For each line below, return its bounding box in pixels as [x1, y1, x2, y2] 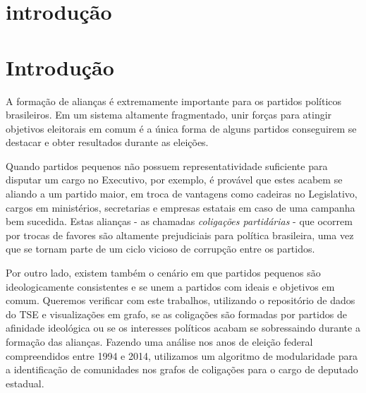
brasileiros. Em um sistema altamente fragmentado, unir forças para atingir [6, 107, 332, 122]
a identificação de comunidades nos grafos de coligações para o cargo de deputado [6, 362, 358, 377]
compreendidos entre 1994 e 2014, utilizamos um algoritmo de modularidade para [6, 348, 358, 363]
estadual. [6, 375, 44, 390]
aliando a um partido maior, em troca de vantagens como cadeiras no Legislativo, [6, 186, 358, 201]
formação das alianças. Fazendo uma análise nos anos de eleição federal [6, 334, 313, 349]
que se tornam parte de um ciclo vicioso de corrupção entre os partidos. [6, 241, 315, 256]
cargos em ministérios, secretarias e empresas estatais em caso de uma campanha [6, 200, 355, 214]
